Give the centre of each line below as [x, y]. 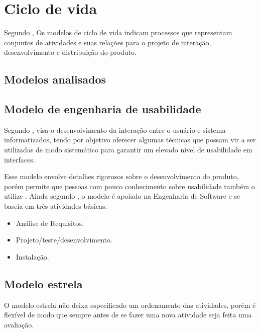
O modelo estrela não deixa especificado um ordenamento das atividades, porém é [130, 305]
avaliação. [19, 324]
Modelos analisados [55, 79]
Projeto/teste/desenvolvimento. [64, 240]
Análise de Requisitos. [50, 223]
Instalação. [32, 256]
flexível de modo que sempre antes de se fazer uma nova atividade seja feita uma [128, 315]
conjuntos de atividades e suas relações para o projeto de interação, [108, 42]
